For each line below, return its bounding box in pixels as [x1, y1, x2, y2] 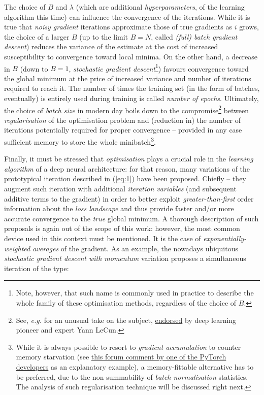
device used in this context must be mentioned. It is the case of [4, 233, 201, 244]
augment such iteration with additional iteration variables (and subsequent [4, 183, 237, 194]
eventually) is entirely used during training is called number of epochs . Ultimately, [4, 93, 259, 103]
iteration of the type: [4, 262, 69, 273]
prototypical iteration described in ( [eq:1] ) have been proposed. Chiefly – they [4, 173, 246, 184]
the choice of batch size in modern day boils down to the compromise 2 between [4, 103, 249, 115]
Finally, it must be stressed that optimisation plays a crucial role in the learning [4, 153, 253, 164]
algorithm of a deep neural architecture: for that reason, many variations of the [4, 163, 250, 174]
